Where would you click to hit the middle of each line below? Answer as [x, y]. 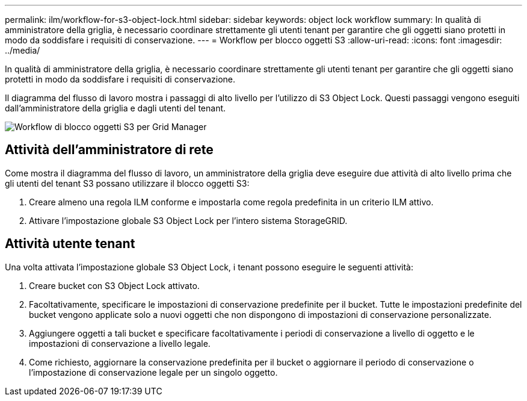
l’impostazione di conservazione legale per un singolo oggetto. [153, 372]
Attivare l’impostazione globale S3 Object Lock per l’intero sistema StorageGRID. [188, 220]
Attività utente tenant [70, 244]
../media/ [23, 50]
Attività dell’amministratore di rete [109, 150]
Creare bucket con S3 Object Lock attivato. [114, 285]
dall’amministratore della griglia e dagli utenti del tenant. [116, 108]
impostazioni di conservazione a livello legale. [120, 343]
